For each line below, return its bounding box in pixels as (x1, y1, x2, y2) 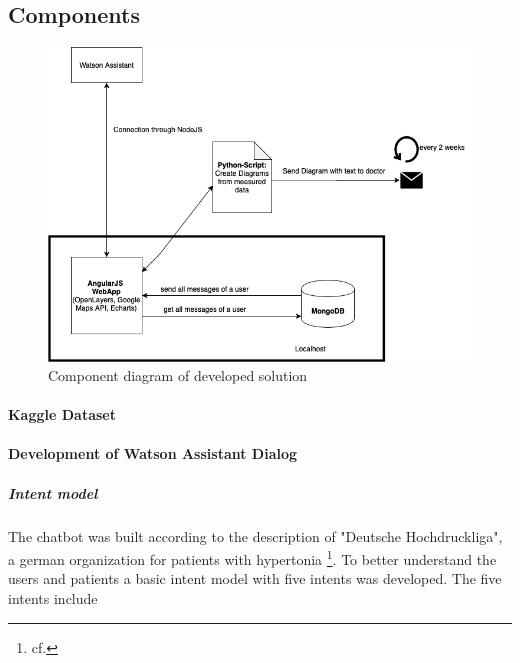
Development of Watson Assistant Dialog (8, 443, 298, 464)
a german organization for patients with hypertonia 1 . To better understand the (8, 546, 497, 569)
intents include (8, 588, 98, 609)
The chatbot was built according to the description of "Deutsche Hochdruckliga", (8, 525, 503, 546)
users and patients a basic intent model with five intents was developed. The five (8, 568, 502, 589)
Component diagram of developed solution (48, 365, 308, 386)
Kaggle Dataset (8, 404, 116, 425)
